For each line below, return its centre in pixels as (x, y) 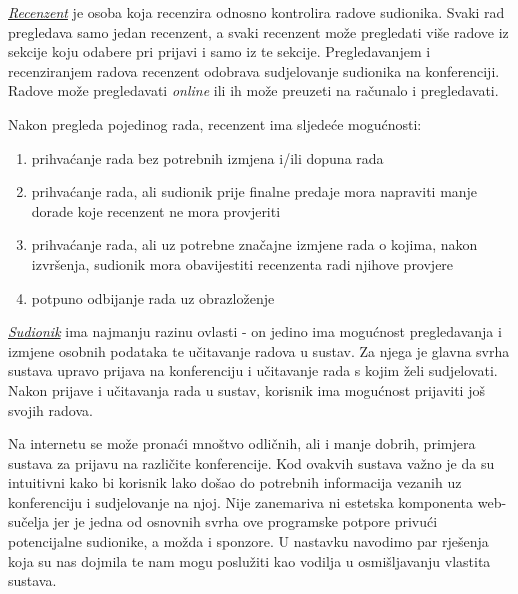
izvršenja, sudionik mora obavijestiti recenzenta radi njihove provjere (242, 263)
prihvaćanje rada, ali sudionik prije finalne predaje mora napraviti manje (254, 191)
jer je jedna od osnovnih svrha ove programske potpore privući (245, 521)
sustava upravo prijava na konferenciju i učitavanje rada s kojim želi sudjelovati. (253, 370)
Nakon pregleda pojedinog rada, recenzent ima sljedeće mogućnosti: (215, 123)
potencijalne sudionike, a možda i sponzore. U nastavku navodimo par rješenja (248, 541)
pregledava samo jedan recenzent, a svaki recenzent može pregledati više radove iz (258, 31)
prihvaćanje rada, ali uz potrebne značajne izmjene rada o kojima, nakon (254, 244)
